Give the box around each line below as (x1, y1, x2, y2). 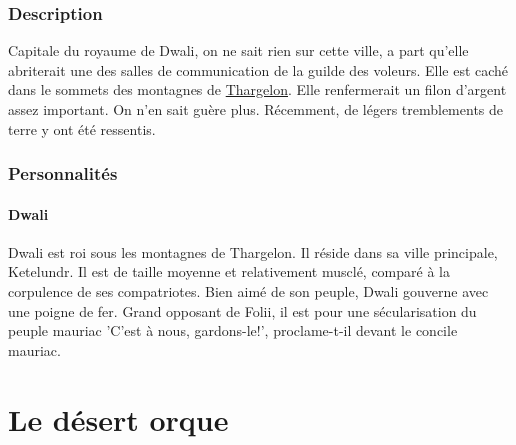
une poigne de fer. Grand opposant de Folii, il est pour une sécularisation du (8, 300, 477, 321)
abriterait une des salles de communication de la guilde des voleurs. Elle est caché (8, 59, 509, 80)
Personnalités (8, 161, 118, 186)
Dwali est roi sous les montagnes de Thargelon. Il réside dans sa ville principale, (8, 241, 498, 262)
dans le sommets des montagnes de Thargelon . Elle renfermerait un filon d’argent (8, 79, 507, 100)
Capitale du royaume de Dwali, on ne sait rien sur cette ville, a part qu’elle (8, 40, 469, 61)
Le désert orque (8, 398, 229, 439)
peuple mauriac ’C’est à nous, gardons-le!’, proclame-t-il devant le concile (8, 320, 458, 341)
